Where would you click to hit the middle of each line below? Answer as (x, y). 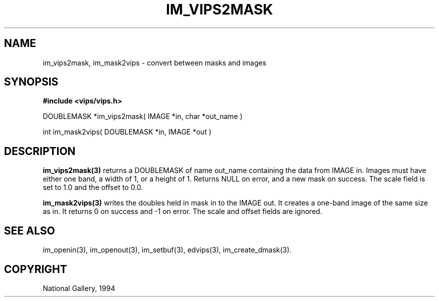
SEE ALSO (30, 230)
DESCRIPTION (40, 151)
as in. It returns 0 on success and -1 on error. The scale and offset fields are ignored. (182, 211)
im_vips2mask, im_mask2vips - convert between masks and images (155, 62)
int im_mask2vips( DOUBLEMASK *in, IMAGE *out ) (127, 132)
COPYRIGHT (36, 269)
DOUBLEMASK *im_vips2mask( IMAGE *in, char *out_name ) (143, 116)
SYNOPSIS (31, 82)
